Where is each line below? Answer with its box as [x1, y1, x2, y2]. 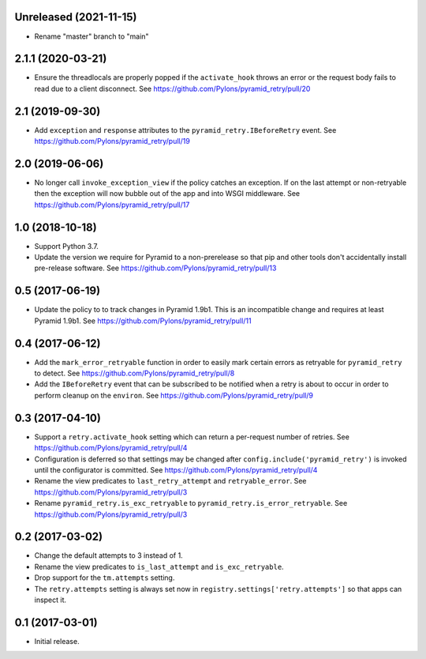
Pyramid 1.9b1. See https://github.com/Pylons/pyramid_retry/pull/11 [34, 316, 252, 326]
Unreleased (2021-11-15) [14, 10, 137, 24]
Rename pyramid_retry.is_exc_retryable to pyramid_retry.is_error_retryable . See [34, 499, 348, 508]
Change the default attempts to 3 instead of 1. [34, 551, 183, 560]
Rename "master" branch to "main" [34, 32, 149, 41]
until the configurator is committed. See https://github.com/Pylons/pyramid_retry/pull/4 [34, 465, 318, 474]
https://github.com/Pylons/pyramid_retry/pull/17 [34, 200, 190, 209]
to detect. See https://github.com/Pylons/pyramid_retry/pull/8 [34, 368, 235, 378]
